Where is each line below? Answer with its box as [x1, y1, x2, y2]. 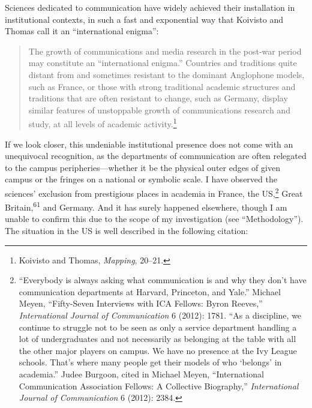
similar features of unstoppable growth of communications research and [28, 103, 290, 116]
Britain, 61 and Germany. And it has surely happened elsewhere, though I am [5, 199, 287, 213]
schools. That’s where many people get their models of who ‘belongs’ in [19, 356, 282, 368]
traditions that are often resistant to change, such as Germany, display [28, 92, 288, 104]
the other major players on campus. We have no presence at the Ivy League [19, 344, 297, 356]
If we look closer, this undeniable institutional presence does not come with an [5, 137, 293, 150]
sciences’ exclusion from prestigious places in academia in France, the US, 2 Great [5, 185, 303, 199]
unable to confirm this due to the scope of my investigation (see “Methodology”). [5, 212, 304, 225]
